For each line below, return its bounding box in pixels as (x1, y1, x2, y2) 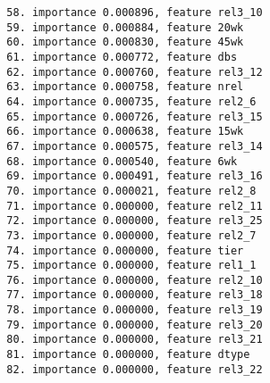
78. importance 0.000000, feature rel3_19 (6, 304, 263, 317)
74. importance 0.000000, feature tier (6, 244, 244, 257)
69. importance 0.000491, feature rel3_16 (6, 170, 263, 183)
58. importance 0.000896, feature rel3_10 (6, 6, 263, 19)
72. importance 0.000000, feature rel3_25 (6, 214, 263, 228)
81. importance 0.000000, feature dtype (6, 348, 250, 362)
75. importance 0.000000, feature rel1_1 (6, 259, 257, 272)
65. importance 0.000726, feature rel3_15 (6, 110, 263, 123)
